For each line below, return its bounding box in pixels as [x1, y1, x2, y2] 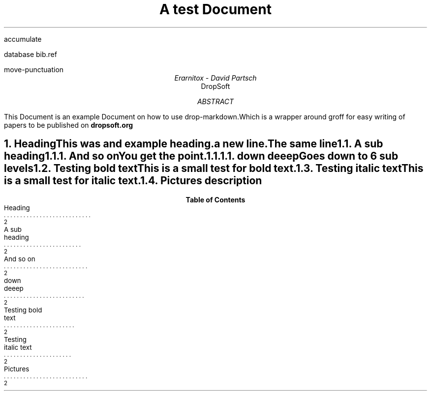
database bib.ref [4, 50, 57, 58]
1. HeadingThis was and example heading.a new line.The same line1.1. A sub [4, 138, 383, 150]
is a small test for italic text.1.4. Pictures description [4, 174, 262, 187]
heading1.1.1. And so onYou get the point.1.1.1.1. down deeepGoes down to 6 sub [4, 150, 399, 163]
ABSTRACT [197, 97, 234, 106]
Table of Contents [185, 195, 246, 204]
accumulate [4, 34, 42, 43]
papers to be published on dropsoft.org [4, 120, 133, 129]
